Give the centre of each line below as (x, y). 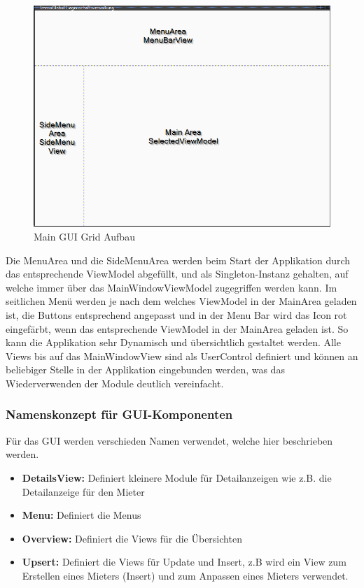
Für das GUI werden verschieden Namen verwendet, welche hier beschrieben (169, 440)
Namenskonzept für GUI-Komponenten (119, 414)
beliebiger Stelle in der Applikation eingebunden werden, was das (145, 370)
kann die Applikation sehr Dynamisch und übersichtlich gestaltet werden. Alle (173, 342)
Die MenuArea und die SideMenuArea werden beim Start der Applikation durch (178, 260)
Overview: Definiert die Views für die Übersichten (132, 538)
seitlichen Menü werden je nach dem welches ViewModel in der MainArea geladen (181, 301)
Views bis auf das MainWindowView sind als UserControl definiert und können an (182, 356)
